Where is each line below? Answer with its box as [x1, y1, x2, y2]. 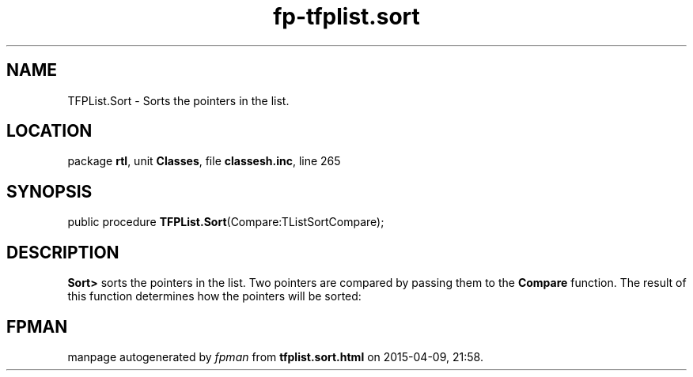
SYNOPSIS [6, 181, 93, 202]
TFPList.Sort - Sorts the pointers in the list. [67, 93, 290, 107]
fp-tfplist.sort [273, 3, 420, 30]
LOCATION [6, 121, 93, 141]
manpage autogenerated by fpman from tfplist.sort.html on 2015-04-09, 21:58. [67, 349, 483, 364]
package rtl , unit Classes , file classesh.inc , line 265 [67, 154, 341, 168]
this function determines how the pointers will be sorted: [67, 289, 362, 303]
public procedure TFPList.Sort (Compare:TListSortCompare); [67, 215, 384, 229]
